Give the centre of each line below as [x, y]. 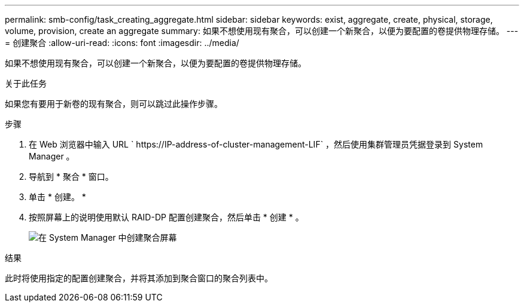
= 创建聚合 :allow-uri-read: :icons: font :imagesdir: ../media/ [122, 43]
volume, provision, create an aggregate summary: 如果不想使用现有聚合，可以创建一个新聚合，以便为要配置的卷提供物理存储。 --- [262, 31]
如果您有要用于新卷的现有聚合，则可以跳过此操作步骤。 [114, 104]
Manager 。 [52, 156]
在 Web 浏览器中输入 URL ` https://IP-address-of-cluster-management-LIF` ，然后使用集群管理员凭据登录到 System [256, 144]
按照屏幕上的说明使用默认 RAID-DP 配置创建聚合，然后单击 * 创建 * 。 [166, 217]
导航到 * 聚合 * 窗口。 [71, 176]
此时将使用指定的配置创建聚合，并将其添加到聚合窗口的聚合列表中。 [139, 278]
